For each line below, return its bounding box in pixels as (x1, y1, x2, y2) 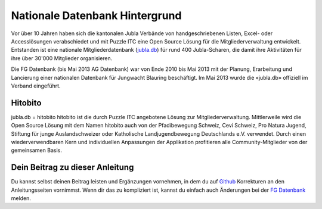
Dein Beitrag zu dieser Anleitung (11, 163, 134, 173)
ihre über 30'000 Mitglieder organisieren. (11, 54, 113, 62)
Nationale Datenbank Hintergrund (11, 9, 182, 22)
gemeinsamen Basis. (11, 146, 62, 154)
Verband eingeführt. (11, 82, 61, 89)
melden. (11, 195, 31, 202)
